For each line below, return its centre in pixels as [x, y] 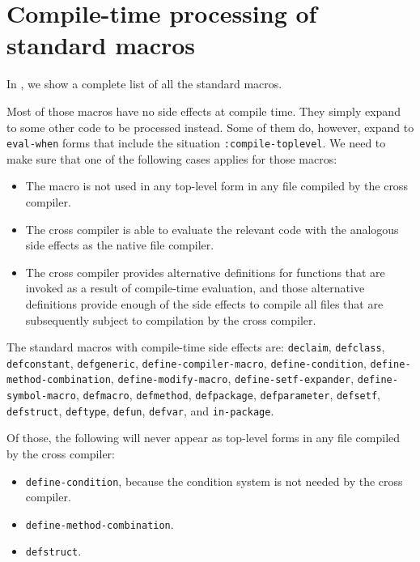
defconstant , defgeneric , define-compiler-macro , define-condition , [187, 362]
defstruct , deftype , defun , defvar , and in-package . [140, 410]
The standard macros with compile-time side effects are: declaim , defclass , [196, 347]
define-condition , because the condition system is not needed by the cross [214, 481]
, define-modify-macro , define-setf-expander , [232, 379]
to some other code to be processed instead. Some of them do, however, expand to [210, 127]
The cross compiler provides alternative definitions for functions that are [205, 272]
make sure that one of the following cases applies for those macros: [172, 158]
